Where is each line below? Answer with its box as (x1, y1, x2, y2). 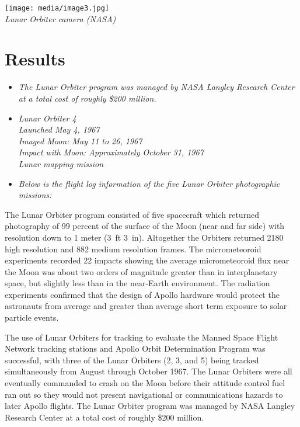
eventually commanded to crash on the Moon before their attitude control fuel (5, 377, 285, 389)
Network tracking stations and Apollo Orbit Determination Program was (5, 342, 266, 355)
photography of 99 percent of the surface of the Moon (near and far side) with (5, 220, 285, 232)
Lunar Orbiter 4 (18, 112, 76, 124)
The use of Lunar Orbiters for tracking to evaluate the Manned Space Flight (5, 331, 278, 343)
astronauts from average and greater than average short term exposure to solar (5, 300, 287, 312)
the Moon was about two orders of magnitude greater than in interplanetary (5, 265, 278, 277)
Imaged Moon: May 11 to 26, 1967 (18, 134, 142, 147)
